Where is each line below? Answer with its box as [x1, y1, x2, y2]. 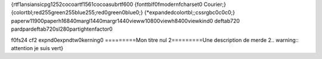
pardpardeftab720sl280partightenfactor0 [11, 25, 113, 32]
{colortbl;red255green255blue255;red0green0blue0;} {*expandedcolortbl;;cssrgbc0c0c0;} [11, 9, 236, 16]
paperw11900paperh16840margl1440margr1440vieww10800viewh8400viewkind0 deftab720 [11, 17, 240, 24]
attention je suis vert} [11, 44, 64, 51]
